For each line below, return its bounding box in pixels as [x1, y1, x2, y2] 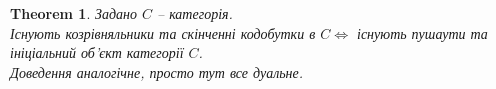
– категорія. [156, 3, 233, 23]
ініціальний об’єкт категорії [10, 42, 184, 63]
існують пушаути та [356, 22, 488, 43]
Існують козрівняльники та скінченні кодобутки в [10, 22, 316, 43]
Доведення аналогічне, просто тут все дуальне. [10, 61, 304, 82]
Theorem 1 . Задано [10, 3, 137, 23]
